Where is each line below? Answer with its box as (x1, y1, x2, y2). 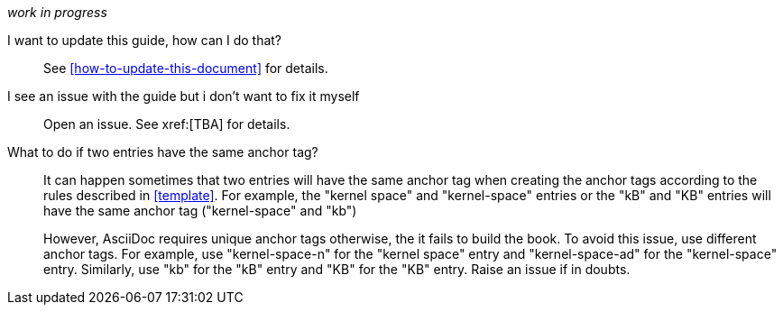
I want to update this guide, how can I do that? (7, 32, 282, 48)
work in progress (7, 5, 107, 20)
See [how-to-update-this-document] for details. (43, 60, 328, 76)
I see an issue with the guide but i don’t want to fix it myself (7, 88, 360, 104)
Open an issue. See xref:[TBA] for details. (43, 116, 290, 132)
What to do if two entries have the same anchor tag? (7, 144, 318, 160)
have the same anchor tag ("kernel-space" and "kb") (43, 203, 357, 218)
